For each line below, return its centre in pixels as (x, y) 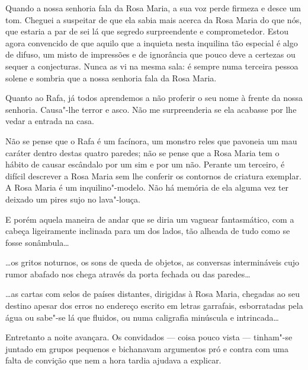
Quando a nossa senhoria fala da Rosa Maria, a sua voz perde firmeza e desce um (153, 8)
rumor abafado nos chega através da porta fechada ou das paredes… (128, 273)
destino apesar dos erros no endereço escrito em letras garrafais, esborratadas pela (154, 306)
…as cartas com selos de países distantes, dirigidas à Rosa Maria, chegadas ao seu (153, 294)
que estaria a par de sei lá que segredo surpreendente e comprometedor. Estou (147, 31)
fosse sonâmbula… (37, 242)
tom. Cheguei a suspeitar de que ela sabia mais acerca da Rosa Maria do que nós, (154, 19)
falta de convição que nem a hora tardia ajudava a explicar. (113, 360)
